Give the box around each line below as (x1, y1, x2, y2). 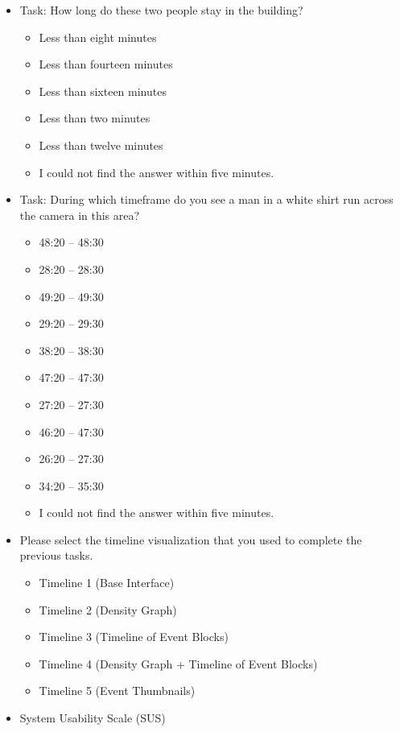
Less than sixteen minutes (39, 82, 167, 99)
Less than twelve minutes (39, 136, 163, 153)
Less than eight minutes (39, 28, 157, 45)
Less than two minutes (39, 110, 151, 126)
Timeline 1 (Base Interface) (39, 574, 175, 591)
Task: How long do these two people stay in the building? (19, 2, 303, 18)
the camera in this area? (19, 206, 140, 223)
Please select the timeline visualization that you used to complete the (19, 531, 362, 548)
